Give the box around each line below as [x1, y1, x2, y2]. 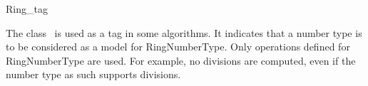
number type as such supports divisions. [6, 67, 181, 82]
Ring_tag [6, 1, 48, 16]
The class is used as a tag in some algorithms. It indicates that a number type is [6, 25, 362, 40]
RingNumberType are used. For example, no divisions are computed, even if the [6, 53, 356, 68]
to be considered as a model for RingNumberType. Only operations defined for [6, 39, 350, 54]
